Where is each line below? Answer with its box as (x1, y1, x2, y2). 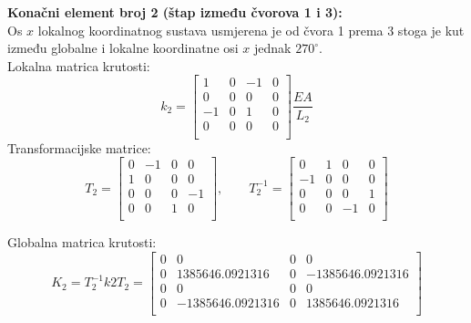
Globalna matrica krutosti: (7, 233, 157, 252)
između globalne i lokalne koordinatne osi (7, 38, 239, 57)
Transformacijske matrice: (7, 138, 151, 157)
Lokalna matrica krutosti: (7, 56, 150, 75)
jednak (254, 38, 292, 57)
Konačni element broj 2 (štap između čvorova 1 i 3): (7, 3, 343, 21)
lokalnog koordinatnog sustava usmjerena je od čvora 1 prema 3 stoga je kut (37, 20, 465, 39)
